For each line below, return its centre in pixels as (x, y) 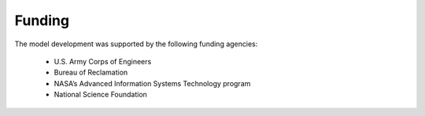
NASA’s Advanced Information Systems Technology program (152, 83)
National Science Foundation (100, 95)
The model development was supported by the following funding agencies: (136, 44)
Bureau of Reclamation (91, 72)
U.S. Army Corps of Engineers (103, 61)
